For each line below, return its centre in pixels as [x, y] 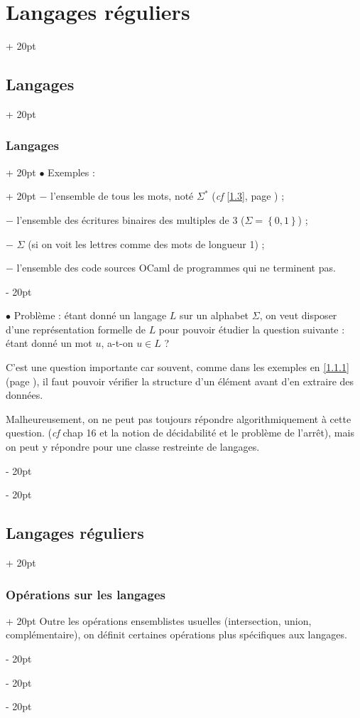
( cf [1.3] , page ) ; [248, 196]
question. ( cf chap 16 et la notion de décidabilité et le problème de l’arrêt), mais [180, 433]
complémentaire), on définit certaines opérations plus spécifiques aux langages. [176, 634]
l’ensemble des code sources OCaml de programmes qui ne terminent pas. [176, 268]
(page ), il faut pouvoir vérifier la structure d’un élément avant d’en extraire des [180, 381]
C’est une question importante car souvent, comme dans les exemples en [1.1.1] [178, 367]
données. [24, 395]
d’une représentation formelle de [76, 329]
